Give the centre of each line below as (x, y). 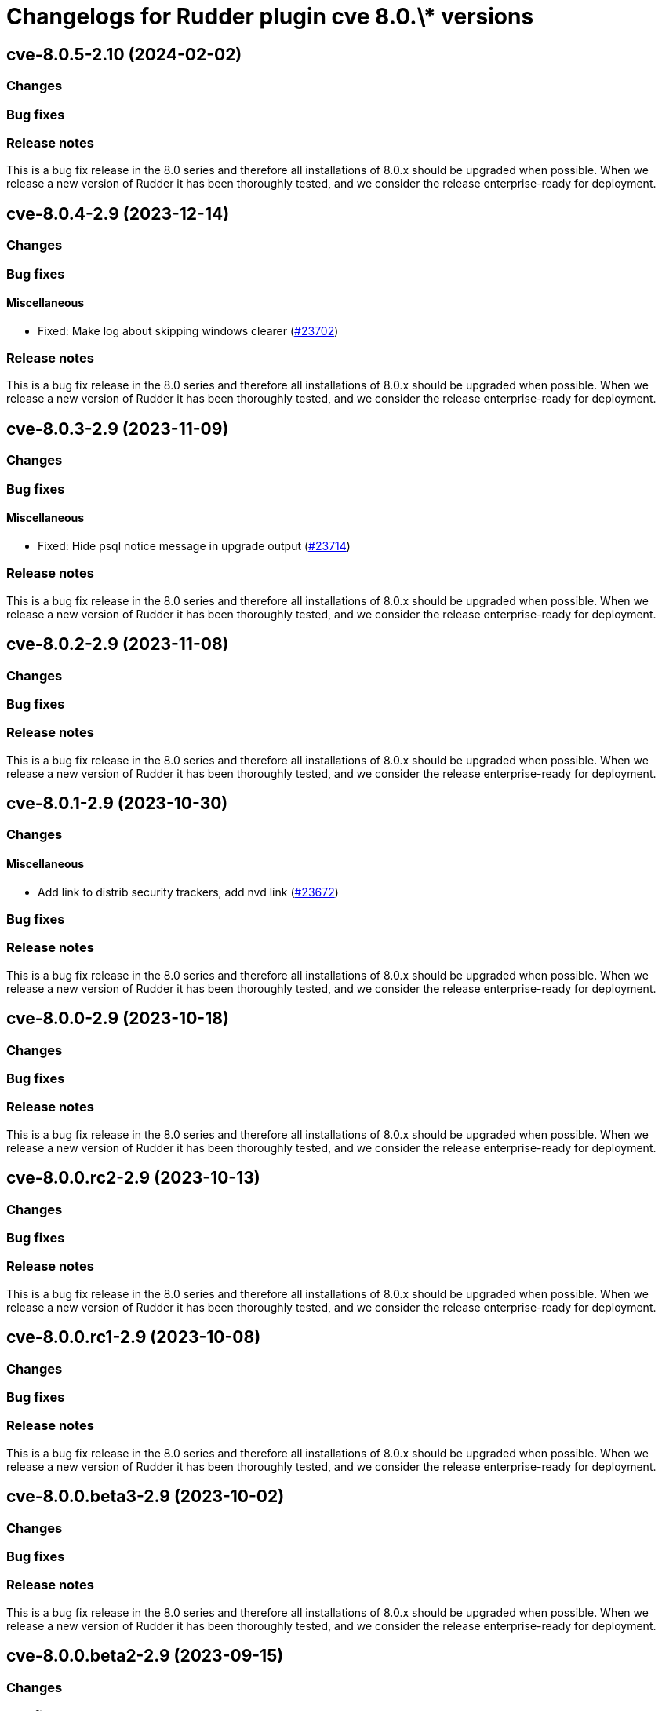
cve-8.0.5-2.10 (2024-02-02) (124, 54)
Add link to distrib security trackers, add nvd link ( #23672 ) (188, 892)
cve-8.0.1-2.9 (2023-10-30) (117, 804)
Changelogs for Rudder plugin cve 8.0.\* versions (270, 16)
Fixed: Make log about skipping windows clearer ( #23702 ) (188, 330)
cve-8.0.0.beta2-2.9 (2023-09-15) (145, 1656)
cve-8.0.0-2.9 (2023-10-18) (118, 1019)
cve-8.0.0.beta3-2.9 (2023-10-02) (145, 1497)
